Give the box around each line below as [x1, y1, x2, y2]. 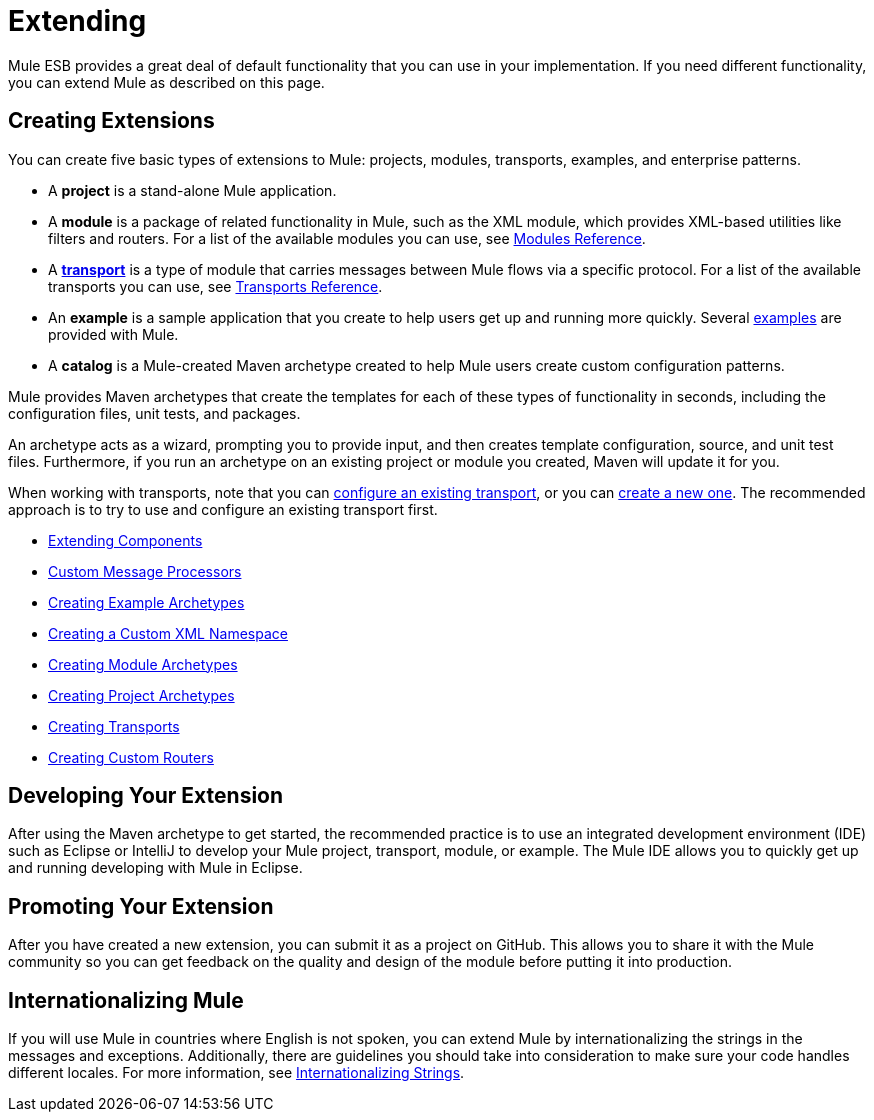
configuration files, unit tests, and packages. [8, 404, 301, 422]
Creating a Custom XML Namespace [48, 624, 288, 642]
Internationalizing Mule [8, 987, 244, 1013]
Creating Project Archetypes [48, 686, 235, 704]
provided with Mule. [48, 325, 179, 343]
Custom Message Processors [48, 562, 242, 580]
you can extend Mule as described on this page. [8, 73, 325, 91]
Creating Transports [48, 717, 180, 735]
